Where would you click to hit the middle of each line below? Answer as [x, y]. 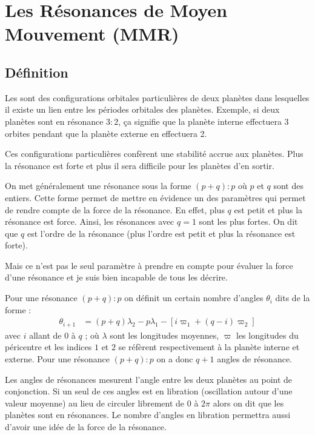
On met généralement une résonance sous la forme [98, 186]
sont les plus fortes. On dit [248, 221]
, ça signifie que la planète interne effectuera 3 [204, 121]
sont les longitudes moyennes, [164, 335]
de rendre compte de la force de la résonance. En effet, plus [115, 209]
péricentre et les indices [48, 347]
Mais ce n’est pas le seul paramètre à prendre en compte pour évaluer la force [149, 265]
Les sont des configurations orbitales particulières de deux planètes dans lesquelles [157, 97]
